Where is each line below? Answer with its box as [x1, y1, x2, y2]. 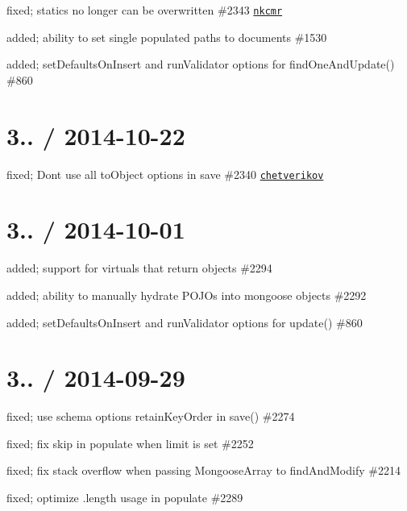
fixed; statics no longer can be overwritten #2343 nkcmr [6, 2, 283, 18]
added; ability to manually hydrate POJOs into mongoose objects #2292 [6, 286, 367, 303]
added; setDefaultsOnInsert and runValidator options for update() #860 [6, 314, 363, 330]
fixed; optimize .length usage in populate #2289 [6, 489, 243, 506]
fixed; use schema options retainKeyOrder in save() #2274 [6, 408, 295, 425]
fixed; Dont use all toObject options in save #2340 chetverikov [6, 165, 324, 182]
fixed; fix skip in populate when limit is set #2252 [6, 434, 254, 451]
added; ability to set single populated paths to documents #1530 [6, 28, 327, 45]
